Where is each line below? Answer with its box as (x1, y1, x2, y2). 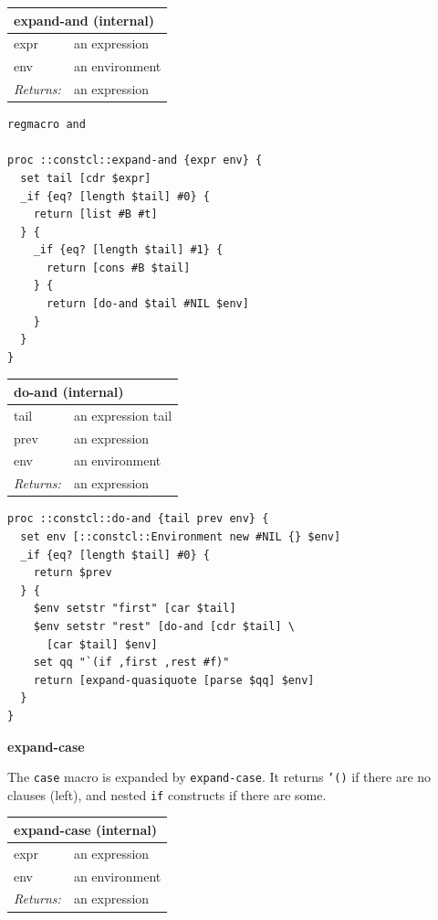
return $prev (33, 566, 112, 580)
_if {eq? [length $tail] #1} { (33, 243, 224, 257)
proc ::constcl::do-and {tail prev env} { (7, 512, 269, 526)
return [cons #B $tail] (46, 261, 191, 274)
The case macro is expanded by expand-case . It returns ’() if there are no (7, 767, 432, 786)
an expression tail (73, 405, 172, 424)
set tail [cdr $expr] (20, 171, 151, 185)
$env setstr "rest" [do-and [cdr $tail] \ (33, 619, 295, 633)
